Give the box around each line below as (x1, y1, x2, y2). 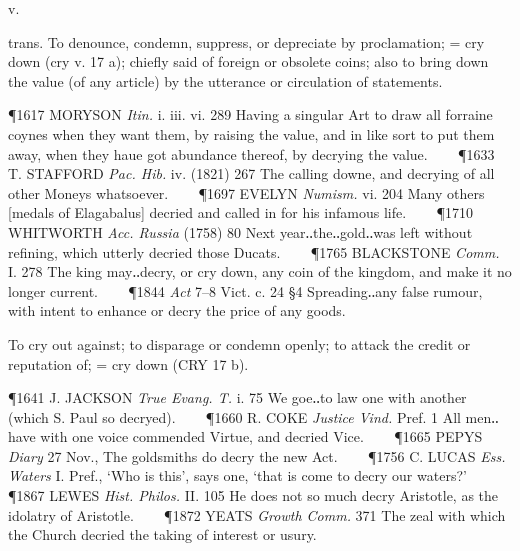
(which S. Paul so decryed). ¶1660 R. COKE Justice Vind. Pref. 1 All (8, 406, 461, 427)
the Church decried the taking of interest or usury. (8, 524, 317, 545)
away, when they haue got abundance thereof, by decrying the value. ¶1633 (8, 143, 495, 164)
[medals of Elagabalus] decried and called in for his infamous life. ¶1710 (8, 202, 473, 223)
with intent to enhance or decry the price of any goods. (8, 300, 346, 321)
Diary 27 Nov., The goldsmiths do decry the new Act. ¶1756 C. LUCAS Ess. (8, 445, 506, 466)
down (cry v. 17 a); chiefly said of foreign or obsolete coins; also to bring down (8, 51, 489, 72)
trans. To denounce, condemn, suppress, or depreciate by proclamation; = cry (8, 31, 485, 52)
